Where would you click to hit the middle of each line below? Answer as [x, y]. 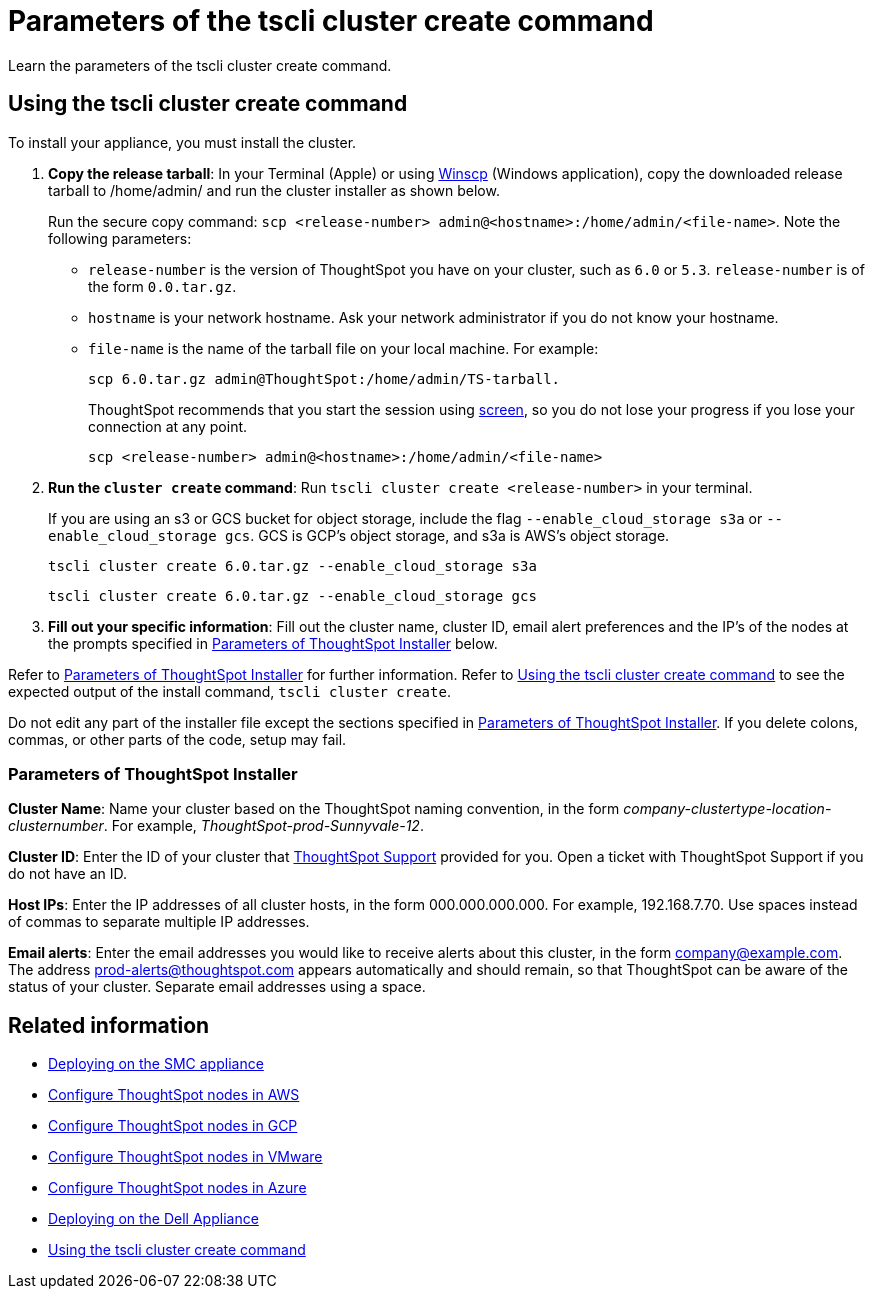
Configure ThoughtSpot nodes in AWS [174, 1095]
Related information [109, 1025]
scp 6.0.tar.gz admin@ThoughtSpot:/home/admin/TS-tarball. [324, 378]
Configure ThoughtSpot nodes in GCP [173, 1126]
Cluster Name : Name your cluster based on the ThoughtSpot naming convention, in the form [314, 809]
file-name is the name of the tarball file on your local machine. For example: [343, 348]
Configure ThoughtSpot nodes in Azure [177, 1188]
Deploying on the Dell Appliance [153, 1219]
